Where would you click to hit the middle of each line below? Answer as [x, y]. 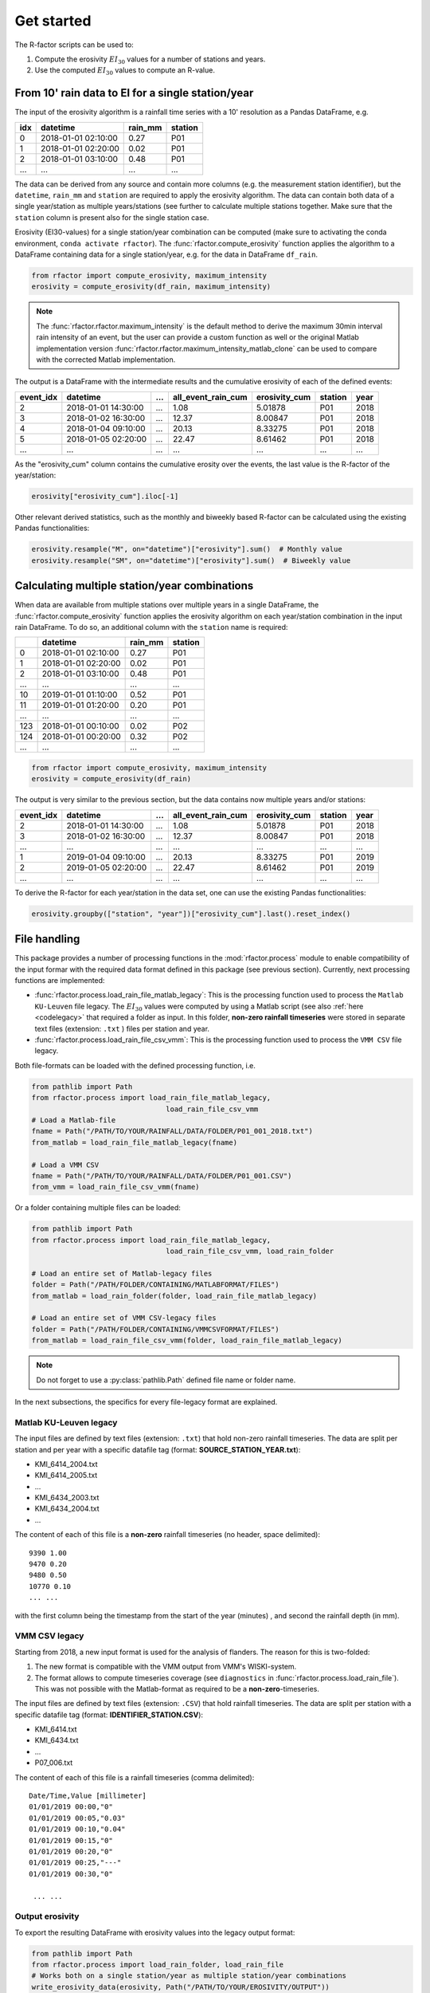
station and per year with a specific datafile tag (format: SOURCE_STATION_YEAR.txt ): [158, 1449]
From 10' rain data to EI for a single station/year [134, 93]
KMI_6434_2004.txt [67, 1509]
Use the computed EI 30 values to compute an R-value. [125, 71]
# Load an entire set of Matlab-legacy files [122, 1273]
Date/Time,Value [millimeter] [88, 1796]
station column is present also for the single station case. [112, 217]
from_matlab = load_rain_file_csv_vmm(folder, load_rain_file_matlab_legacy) [187, 1340]
